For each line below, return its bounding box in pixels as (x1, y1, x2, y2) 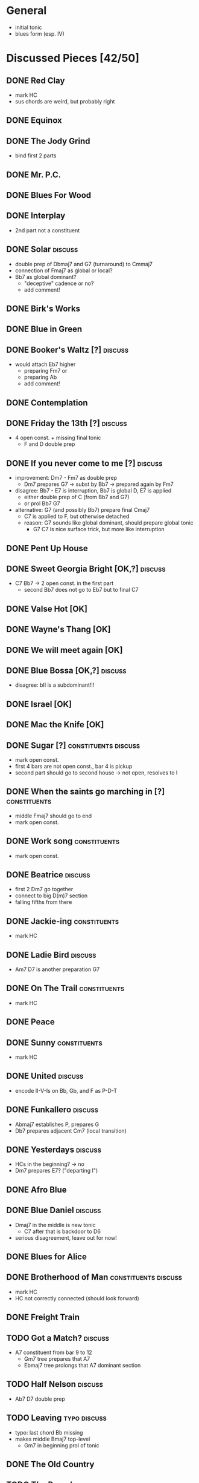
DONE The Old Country (6, 1459, 95, 1470)
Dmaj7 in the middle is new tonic (14, 1221, 96, 1228)
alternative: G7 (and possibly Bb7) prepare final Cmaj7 (14, 506, 150, 514)
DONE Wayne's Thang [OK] (6, 624, 111, 635)
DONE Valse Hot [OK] (6, 603, 87, 614)
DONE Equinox (6, 116, 62, 126)
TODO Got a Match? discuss (6, 1332, 110, 1343)
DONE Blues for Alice (6, 1252, 87, 1262)
